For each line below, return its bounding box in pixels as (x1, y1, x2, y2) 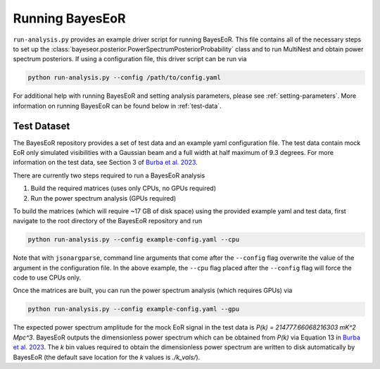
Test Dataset (13, 120, 70, 132)
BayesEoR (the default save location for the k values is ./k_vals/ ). (13, 353, 201, 361)
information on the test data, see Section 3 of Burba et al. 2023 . (13, 158, 198, 167)
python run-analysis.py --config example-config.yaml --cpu (27, 236, 240, 244)
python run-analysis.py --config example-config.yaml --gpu (27, 305, 240, 313)
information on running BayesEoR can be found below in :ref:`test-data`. (13, 101, 222, 110)
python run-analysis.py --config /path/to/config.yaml (27, 74, 221, 82)
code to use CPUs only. (13, 273, 81, 282)
